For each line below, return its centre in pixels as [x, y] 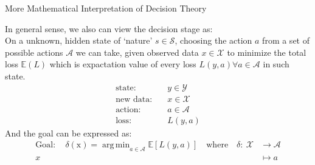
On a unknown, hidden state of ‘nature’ [79, 40]
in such [276, 64]
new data [133, 99]
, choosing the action [213, 40]
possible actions [34, 52]
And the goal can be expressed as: [68, 133]
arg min [116, 145]
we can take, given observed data [137, 52]
